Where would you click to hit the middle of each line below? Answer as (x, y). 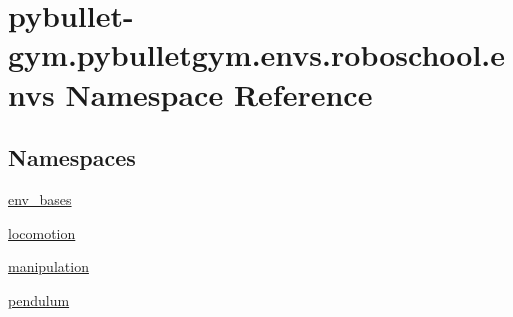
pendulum (39, 299)
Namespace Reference (219, 93)
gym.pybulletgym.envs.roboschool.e (257, 54)
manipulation (48, 266)
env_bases (40, 198)
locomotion (42, 232)
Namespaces (72, 157)
